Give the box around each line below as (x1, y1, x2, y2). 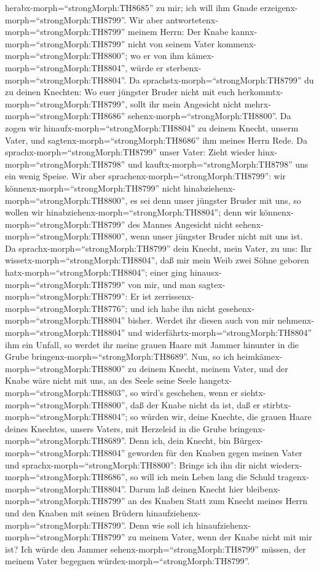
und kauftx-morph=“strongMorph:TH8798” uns (128, 157, 309, 170)
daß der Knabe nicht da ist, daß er (130, 398, 261, 411)
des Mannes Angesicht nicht (128, 217, 233, 230)
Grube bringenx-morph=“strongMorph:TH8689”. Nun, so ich (5, 350, 234, 363)
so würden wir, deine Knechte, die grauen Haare (130, 410, 312, 423)
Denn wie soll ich (129, 518, 194, 531)
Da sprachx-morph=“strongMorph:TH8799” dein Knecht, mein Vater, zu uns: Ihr (5, 241, 312, 254)
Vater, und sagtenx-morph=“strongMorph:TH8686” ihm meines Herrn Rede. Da (5, 133, 308, 146)
